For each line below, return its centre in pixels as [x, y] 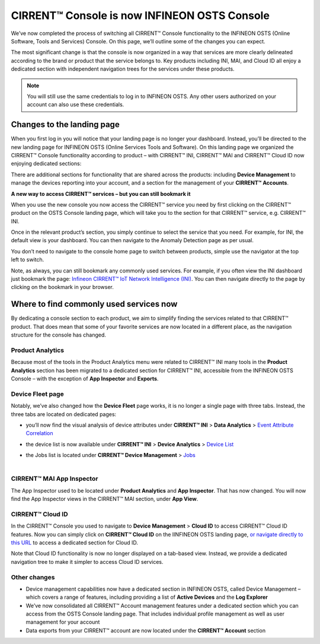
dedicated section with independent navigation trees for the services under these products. [123, 69]
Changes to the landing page [65, 125]
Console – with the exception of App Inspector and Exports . [85, 379]
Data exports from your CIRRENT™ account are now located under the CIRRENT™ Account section [146, 630]
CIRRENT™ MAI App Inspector [55, 479]
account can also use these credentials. [76, 104]
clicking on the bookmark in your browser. [62, 287]
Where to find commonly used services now [94, 304]
